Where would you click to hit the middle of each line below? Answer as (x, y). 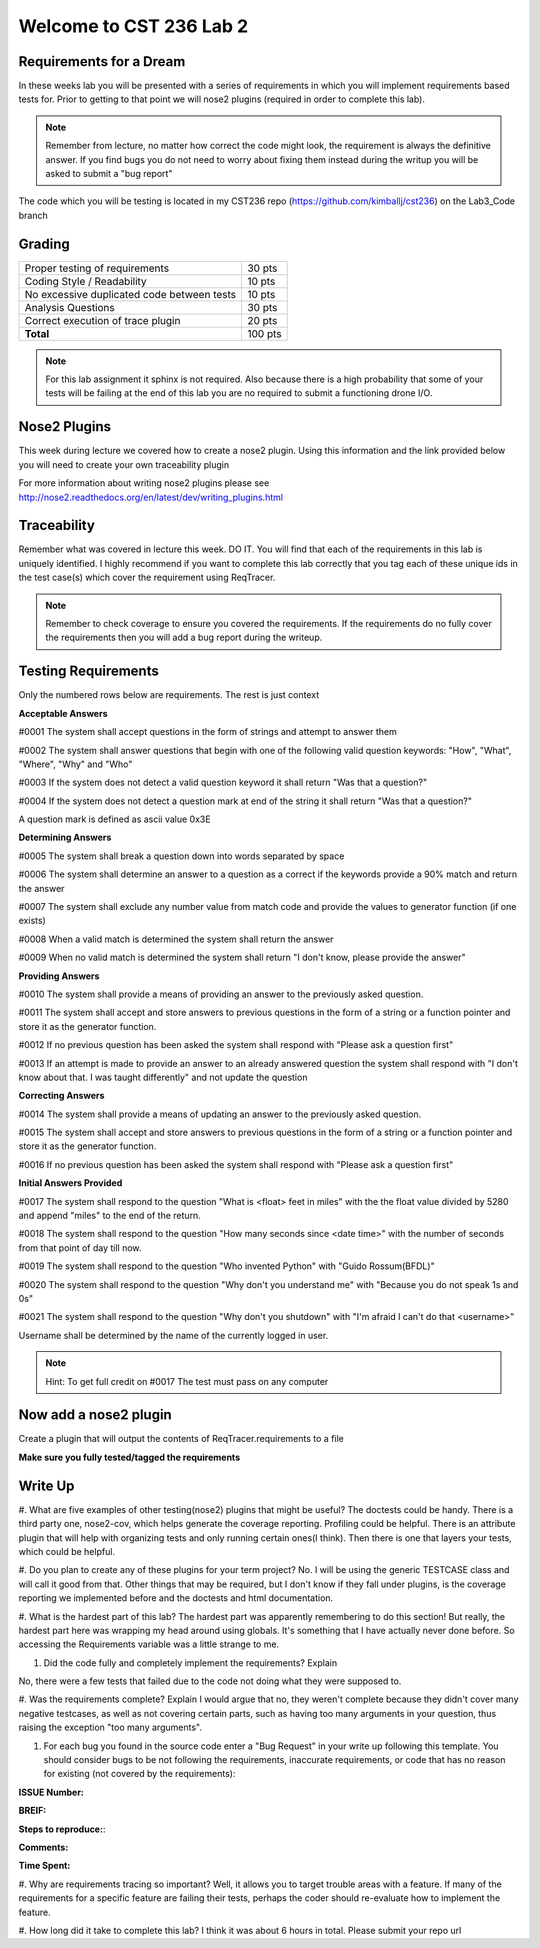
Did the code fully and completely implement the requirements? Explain (190, 1662)
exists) (32, 921)
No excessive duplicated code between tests (130, 294)
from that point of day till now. (80, 1247)
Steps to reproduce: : (62, 1829)
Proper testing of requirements (97, 268)
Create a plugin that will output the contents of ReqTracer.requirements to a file (181, 1439)
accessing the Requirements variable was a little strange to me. (149, 1644)
